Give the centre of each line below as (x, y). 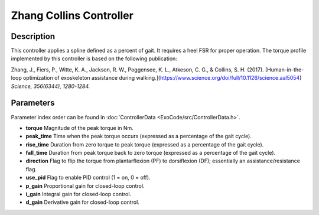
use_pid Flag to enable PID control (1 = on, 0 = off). (88, 178)
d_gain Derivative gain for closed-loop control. (83, 202)
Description (33, 36)
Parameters (33, 103)
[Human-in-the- (284, 69)
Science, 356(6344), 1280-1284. (51, 86)
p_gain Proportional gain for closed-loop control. (85, 185)
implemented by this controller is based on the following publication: (94, 58)
